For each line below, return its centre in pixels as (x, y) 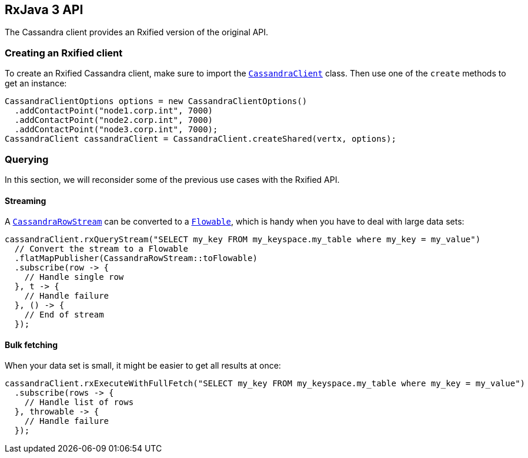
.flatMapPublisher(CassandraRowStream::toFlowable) (136, 258)
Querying (27, 159)
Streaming (26, 200)
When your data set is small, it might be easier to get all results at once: (143, 366)
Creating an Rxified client (64, 53)
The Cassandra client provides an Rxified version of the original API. (137, 32)
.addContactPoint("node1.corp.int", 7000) (114, 111)
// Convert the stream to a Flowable (101, 249)
